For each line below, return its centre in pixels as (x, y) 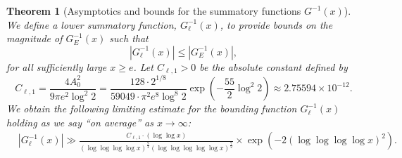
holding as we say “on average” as (80, 122)
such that (129, 38)
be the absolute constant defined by (274, 66)
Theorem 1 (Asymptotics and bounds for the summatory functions (154, 11)
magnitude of (34, 38)
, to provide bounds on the (276, 24)
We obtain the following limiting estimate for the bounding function (152, 108)
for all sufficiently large (57, 66)
